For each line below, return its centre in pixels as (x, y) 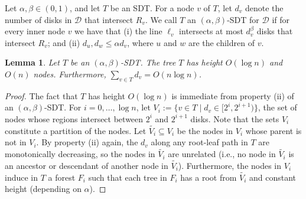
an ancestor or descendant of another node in (87, 165)
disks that (275, 31)
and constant (273, 177)
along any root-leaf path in (199, 142)
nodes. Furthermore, (70, 74)
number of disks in (38, 19)
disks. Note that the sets (235, 118)
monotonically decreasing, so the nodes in (80, 154)
